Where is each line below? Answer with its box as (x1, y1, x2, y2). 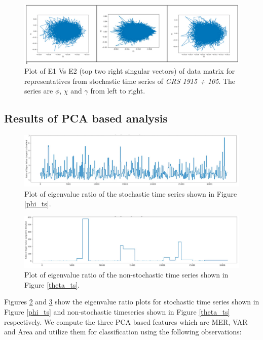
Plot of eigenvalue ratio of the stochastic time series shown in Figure (24, 188, 237, 199)
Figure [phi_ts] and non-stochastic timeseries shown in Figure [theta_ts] (4, 306, 230, 317)
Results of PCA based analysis (4, 110, 168, 126)
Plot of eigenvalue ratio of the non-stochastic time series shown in (24, 269, 229, 280)
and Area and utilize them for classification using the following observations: (4, 326, 242, 337)
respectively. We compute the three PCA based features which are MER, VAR (4, 316, 248, 327)
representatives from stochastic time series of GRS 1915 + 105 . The (24, 75, 236, 86)
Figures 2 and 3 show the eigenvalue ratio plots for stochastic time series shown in (4, 296, 259, 307)
